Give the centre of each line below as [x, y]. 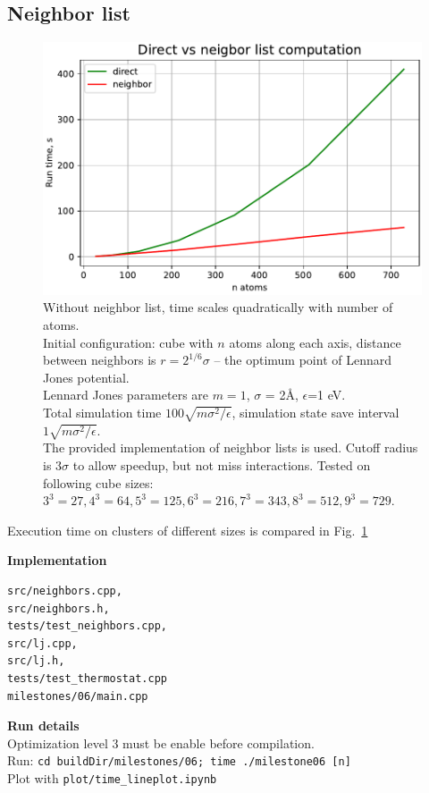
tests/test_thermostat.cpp [87, 679]
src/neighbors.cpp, [65, 591]
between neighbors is [100, 360]
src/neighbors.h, [59, 608]
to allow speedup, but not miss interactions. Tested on [222, 465]
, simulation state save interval [315, 413]
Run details [43, 726]
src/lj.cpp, [42, 643]
